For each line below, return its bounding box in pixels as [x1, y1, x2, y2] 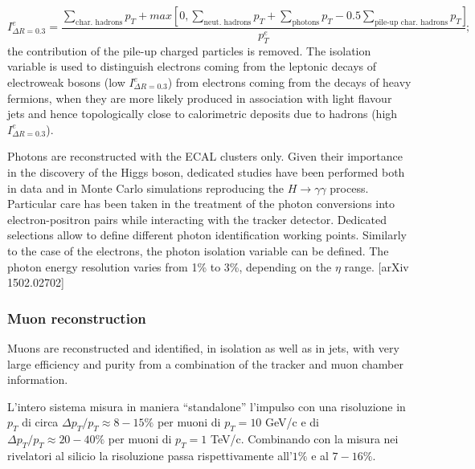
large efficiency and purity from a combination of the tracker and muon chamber [7, 355, 403, 372]
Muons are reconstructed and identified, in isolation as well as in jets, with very [7, 339, 399, 356]
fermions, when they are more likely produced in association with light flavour [7, 89, 392, 106]
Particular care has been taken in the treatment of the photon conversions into [7, 195, 395, 212]
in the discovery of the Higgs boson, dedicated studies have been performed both [7, 163, 405, 180]
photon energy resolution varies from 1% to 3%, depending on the [7, 258, 332, 275]
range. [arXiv [344, 258, 409, 275]
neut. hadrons [203, 18, 252, 27]
